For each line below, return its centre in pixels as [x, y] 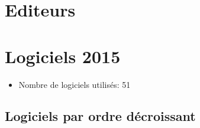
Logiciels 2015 [63, 56]
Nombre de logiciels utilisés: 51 [75, 84]
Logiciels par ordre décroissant [100, 116]
